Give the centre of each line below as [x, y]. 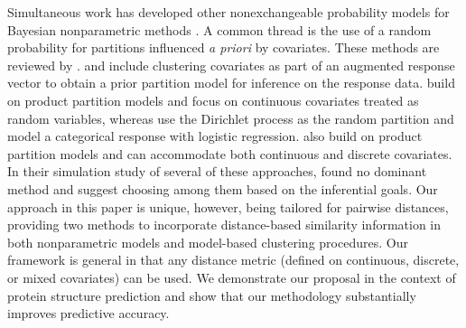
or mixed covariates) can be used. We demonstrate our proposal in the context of [232, 277]
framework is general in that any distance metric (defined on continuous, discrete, [233, 260]
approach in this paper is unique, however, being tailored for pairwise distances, [228, 206]
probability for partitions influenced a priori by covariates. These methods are [224, 47]
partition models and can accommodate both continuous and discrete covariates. [230, 153]
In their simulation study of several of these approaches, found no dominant [217, 171]
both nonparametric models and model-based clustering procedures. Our [208, 242]
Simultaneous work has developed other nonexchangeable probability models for [228, 12]
